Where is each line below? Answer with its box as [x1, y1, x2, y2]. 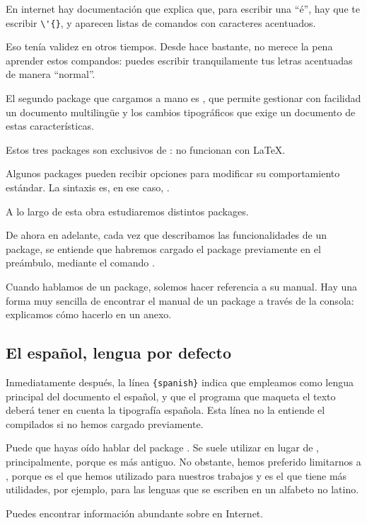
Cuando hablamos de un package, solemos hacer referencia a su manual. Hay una [6, 279, 358, 293]
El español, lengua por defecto [6, 342, 232, 364]
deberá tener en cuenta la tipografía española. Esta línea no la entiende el [6, 403, 325, 417]
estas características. [6, 118, 94, 133]
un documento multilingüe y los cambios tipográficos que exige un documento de [6, 104, 356, 119]
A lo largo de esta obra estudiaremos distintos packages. [6, 203, 249, 218]
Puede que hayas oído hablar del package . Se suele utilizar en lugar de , [6, 440, 320, 455]
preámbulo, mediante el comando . [6, 255, 155, 270]
